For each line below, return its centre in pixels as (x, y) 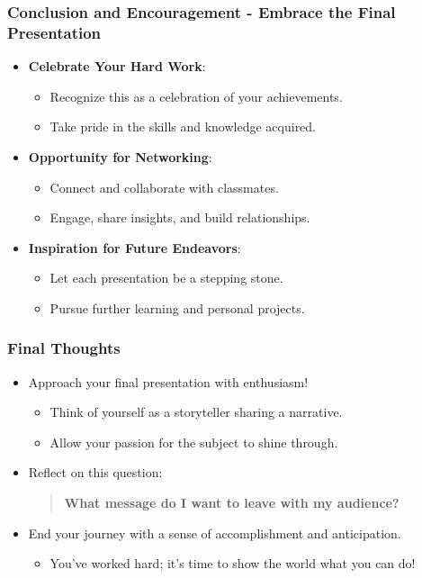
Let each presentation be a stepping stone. (166, 278)
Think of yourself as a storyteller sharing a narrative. (196, 412)
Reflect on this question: (95, 472)
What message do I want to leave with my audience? (232, 503)
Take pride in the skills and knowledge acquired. (183, 126)
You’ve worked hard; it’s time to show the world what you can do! (233, 563)
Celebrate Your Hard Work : (117, 66)
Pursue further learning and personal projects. (177, 307)
